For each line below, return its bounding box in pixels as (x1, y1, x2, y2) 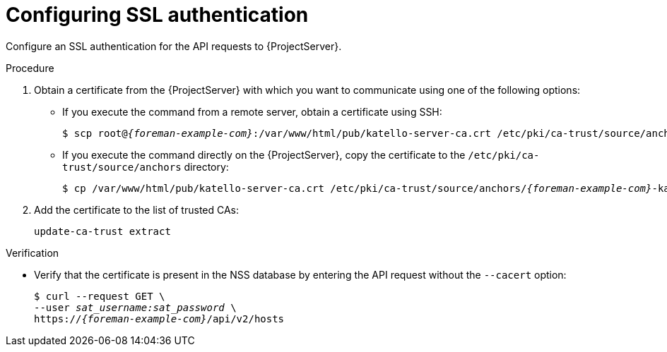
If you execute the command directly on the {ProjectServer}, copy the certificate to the (62, 148, 466, 161)
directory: (184, 160, 229, 173)
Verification (6, 246, 59, 259)
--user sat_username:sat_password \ (34, 301, 237, 313)
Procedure (6, 61, 54, 74)
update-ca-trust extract (34, 225, 171, 237)
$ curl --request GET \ (34, 290, 165, 302)
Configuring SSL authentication (6, 3, 309, 27)
